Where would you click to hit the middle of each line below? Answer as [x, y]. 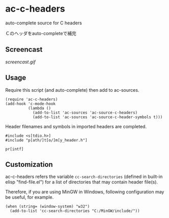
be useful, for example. [30, 197]
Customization [29, 165]
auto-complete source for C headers [44, 23]
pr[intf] [15, 149]
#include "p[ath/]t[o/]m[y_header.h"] [46, 140]
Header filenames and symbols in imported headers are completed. [76, 126]
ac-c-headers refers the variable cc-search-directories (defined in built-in [84, 177]
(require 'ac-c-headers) [32, 99]
